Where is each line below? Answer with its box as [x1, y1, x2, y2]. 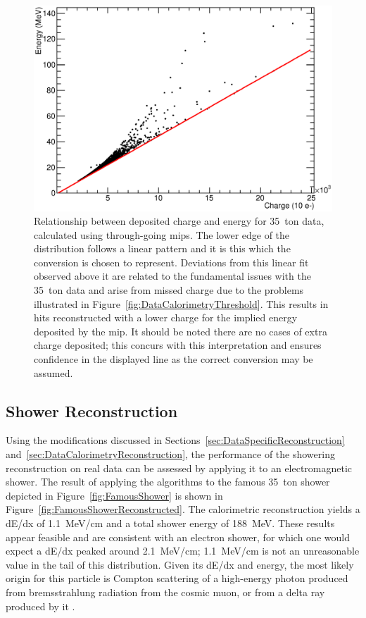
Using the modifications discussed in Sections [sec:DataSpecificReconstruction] [6, 433, 345, 447]
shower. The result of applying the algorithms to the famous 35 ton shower [6, 474, 330, 489]
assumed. [34, 365, 73, 380]
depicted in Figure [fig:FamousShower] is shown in [6, 488, 223, 502]
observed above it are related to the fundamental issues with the [34, 268, 311, 283]
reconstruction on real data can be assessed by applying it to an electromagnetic [6, 460, 353, 475]
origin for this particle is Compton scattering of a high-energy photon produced [6, 571, 348, 586]
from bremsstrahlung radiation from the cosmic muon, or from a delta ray [6, 584, 325, 599]
